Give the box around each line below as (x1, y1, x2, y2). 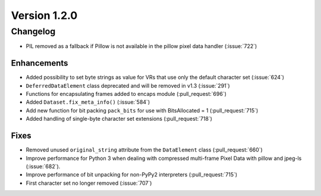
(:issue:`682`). (26, 163, 61, 170)
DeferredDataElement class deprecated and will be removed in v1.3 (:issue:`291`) (26, 82, 230, 89)
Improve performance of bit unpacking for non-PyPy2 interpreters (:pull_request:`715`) (26, 171, 238, 178)
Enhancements (11, 58, 68, 68)
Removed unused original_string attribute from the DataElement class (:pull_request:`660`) (26, 146, 263, 153)
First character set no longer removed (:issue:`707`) (26, 179, 152, 187)
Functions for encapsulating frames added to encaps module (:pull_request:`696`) (26, 91, 227, 98)
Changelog (11, 26, 56, 37)
